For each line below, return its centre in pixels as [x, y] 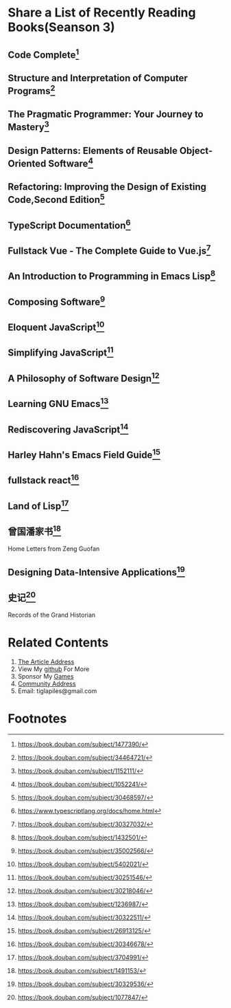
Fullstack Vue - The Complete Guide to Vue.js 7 [109, 250]
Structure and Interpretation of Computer [98, 78]
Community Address [47, 683]
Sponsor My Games [46, 676]
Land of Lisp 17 [38, 505]
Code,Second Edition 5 [56, 199]
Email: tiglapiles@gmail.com [57, 691]
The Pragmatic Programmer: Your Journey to [106, 114]
